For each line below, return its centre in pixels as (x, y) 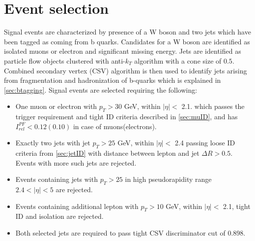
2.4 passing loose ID (205, 143)
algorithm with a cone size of (178, 60)
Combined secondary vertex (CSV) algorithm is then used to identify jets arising (126, 70)
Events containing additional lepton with (77, 206)
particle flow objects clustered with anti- (65, 60)
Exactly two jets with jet (53, 143)
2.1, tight (237, 206)
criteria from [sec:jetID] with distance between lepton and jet (107, 153)
